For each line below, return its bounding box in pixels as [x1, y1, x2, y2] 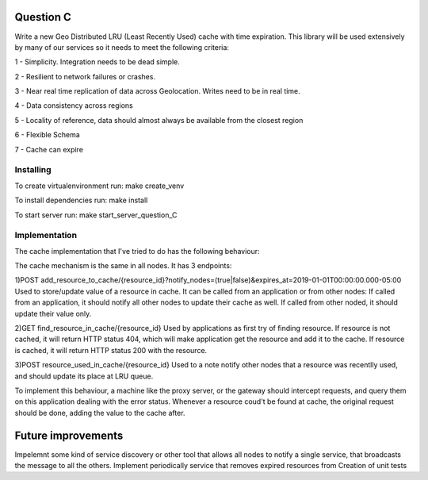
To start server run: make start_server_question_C [14, 210, 178, 220]
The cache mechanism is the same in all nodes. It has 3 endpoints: [14, 261, 232, 271]
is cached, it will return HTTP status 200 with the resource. [14, 345, 208, 355]
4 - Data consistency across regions [14, 101, 134, 110]
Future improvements [14, 428, 124, 442]
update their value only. [14, 309, 92, 318]
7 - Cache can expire [14, 144, 83, 154]
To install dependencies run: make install [14, 195, 148, 205]
